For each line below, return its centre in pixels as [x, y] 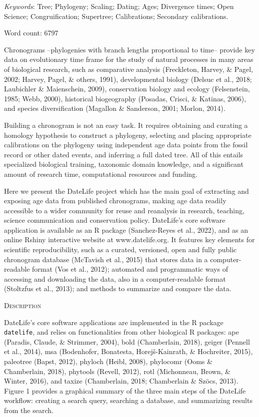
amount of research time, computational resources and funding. [101, 174]
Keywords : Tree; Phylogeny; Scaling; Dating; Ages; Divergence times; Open [119, 6]
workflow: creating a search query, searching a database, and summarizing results [128, 400]
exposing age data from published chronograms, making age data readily [115, 201]
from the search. [29, 410]
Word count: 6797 [31, 33]
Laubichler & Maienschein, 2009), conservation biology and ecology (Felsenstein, [127, 89]
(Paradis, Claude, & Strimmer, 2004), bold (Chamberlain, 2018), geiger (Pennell [127, 341]
